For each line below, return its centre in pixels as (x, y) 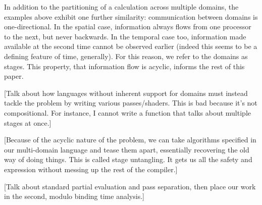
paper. (14, 76)
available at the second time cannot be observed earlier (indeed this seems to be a (131, 46)
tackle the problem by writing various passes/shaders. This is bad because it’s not (131, 103)
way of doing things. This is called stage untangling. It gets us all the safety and (128, 159)
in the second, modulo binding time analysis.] (74, 196)
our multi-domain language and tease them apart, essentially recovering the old (127, 149)
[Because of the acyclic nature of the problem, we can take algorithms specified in (130, 140)
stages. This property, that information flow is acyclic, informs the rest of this (124, 66)
